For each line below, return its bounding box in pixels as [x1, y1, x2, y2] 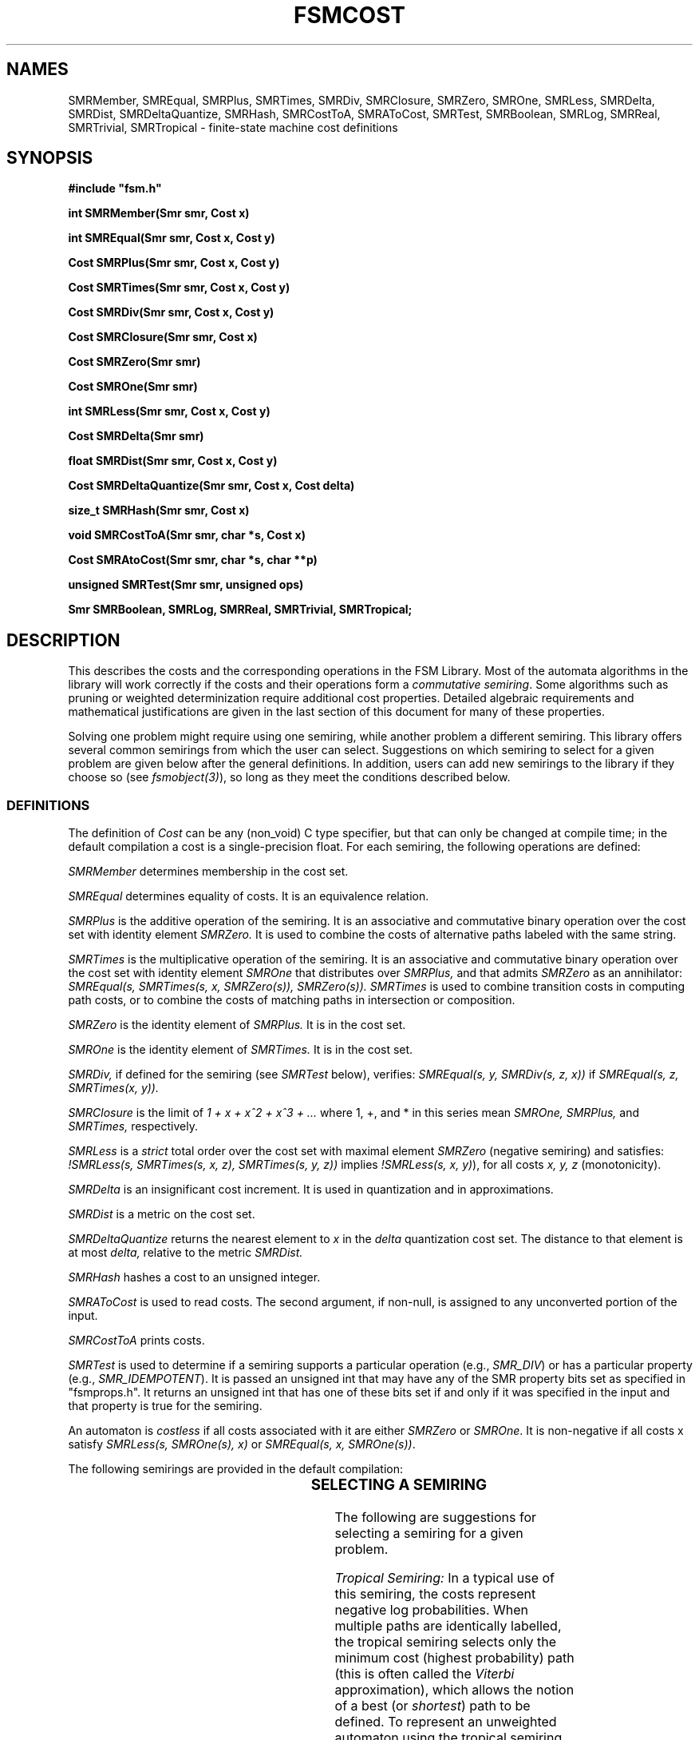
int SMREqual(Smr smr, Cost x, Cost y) [68, 231, 275, 245]
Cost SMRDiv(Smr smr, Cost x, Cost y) [68, 305, 274, 320]
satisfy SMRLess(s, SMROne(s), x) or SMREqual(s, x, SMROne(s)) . [68, 1437, 416, 1452]
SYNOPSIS [6, 148, 93, 169]
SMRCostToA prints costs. [68, 1333, 205, 1348]
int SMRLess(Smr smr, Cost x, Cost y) [68, 404, 271, 419]
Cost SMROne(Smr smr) [68, 379, 198, 394]
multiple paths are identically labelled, [334, 1617, 562, 1634]
